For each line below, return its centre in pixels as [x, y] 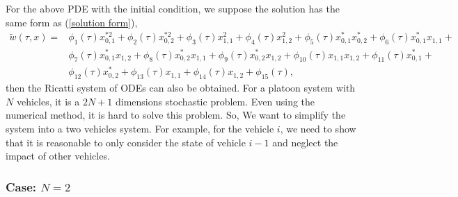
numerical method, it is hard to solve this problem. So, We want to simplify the [176, 115]
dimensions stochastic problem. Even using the [215, 101]
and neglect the [305, 142]
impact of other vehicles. [58, 156]
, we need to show [318, 129]
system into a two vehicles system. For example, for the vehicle [140, 129]
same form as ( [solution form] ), [72, 22]
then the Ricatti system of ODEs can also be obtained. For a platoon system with [181, 88]
